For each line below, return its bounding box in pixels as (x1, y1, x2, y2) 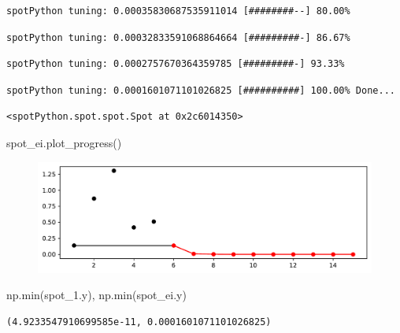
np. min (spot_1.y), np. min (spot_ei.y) (6, 287, 187, 303)
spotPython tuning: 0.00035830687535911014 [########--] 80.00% (6, 6, 350, 17)
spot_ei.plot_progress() (6, 134, 122, 150)
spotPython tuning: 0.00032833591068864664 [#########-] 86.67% (6, 31, 350, 43)
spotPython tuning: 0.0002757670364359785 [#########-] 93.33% (6, 58, 345, 70)
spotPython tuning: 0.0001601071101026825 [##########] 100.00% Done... (6, 84, 395, 96)
